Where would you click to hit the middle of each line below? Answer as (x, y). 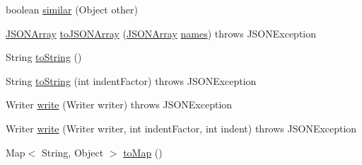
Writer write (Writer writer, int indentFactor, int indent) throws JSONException (181, 128)
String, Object (72, 152)
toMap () (143, 152)
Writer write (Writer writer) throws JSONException (119, 104)
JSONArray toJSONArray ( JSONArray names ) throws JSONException (161, 33)
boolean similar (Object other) (72, 9)
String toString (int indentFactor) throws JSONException (131, 80)
